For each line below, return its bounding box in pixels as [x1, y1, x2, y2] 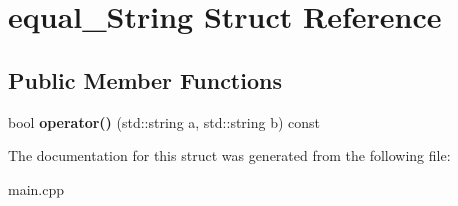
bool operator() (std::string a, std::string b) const [8, 111, 321, 132]
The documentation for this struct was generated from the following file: [8, 145, 451, 166]
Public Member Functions [8, 64, 282, 95]
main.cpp [8, 178, 65, 199]
